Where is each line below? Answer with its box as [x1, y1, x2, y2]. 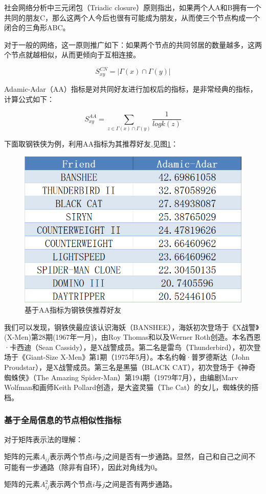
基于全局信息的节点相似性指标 [4, 414, 122, 426]
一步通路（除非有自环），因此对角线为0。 [25, 461, 162, 472]
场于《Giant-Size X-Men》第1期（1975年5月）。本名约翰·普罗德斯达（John [4, 352, 250, 362]
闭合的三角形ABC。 [4, 22, 70, 33]
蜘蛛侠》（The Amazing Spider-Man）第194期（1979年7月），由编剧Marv [4, 372, 238, 382]
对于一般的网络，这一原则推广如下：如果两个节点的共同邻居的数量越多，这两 [4, 39, 262, 50]
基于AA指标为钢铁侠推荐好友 [25, 304, 121, 315]
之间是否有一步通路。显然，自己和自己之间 [105, 451, 249, 462]
